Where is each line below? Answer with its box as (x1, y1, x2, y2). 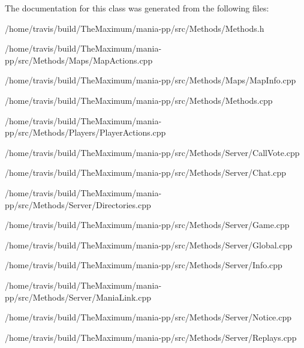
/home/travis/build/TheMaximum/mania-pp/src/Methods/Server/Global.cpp (5, 238, 293, 251)
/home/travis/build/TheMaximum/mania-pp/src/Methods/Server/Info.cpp (5, 259, 282, 271)
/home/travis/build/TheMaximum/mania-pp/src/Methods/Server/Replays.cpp (5, 331, 297, 343)
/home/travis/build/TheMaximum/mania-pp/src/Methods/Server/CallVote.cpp (5, 146, 300, 158)
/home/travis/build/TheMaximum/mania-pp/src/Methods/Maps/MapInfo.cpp (5, 74, 296, 86)
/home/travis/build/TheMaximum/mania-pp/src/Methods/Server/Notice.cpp (5, 311, 291, 323)
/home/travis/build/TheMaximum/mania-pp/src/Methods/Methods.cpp (5, 94, 273, 106)
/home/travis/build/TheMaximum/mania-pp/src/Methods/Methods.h (5, 22, 264, 34)
